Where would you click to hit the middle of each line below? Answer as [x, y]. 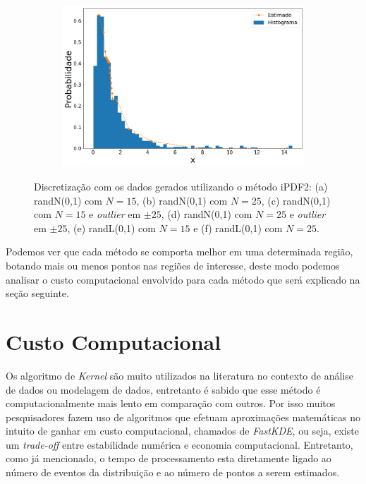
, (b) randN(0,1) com [182, 200]
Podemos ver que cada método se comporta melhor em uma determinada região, [179, 252]
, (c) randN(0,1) [296, 200]
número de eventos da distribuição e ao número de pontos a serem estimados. [173, 472]
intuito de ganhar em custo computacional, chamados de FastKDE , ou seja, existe [182, 431]
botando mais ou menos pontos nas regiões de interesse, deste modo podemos [173, 265]
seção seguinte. [37, 293]
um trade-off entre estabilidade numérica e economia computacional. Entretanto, [179, 444]
